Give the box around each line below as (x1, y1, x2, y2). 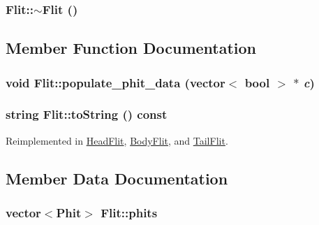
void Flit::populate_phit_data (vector (6, 73, 225, 91)
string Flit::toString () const (6, 106, 168, 123)
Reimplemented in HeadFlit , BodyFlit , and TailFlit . (6, 133, 228, 147)
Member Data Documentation (6, 167, 228, 189)
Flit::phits (101, 203, 158, 221)
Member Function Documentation (6, 37, 257, 59)
